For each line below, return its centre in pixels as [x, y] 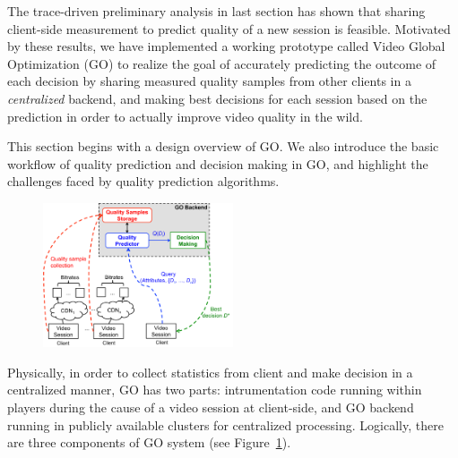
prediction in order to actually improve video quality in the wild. [185, 116]
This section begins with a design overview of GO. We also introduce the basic [223, 146]
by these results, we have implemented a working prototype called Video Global [226, 46]
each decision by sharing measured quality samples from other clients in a [209, 81]
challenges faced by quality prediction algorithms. [143, 181]
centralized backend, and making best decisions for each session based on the [217, 98]
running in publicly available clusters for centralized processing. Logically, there [225, 424]
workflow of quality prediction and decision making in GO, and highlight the [218, 163]
